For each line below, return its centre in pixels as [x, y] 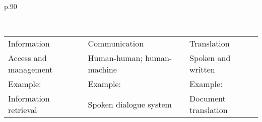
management [30, 69]
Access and [27, 58]
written [202, 69]
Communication [116, 43]
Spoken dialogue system [130, 104]
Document [208, 98]
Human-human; [115, 58]
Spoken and [210, 58]
